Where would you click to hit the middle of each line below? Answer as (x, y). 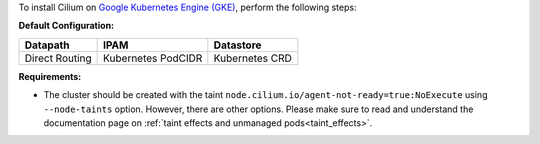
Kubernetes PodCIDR (153, 58)
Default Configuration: (66, 26)
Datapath (47, 45)
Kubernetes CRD (252, 58)
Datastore (237, 45)
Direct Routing (58, 58)
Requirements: (50, 76)
